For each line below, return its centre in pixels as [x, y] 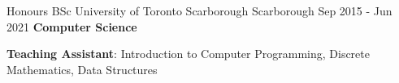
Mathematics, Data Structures [82, 69]
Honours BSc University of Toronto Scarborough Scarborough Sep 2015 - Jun [199, 10]
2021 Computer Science [72, 26]
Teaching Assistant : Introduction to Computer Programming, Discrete [188, 54]
